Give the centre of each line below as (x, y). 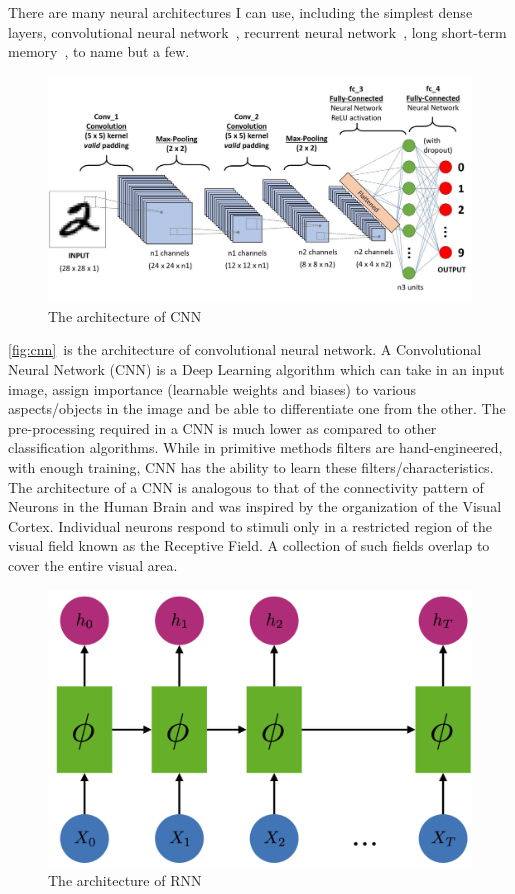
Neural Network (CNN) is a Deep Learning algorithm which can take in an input (256, 369)
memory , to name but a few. (99, 51)
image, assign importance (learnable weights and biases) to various (212, 388)
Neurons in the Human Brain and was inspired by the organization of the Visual (255, 506)
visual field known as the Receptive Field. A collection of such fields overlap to (249, 545)
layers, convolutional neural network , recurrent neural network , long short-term (257, 31)
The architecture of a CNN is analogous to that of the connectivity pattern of (246, 486)
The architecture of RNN (125, 880)
